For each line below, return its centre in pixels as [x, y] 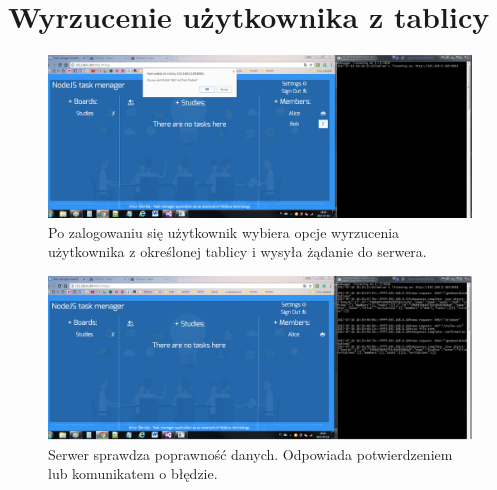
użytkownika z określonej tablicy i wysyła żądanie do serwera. [237, 251]
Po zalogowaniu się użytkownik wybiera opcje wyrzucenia [224, 231]
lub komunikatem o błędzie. [133, 473]
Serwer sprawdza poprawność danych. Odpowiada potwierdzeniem [250, 453]
